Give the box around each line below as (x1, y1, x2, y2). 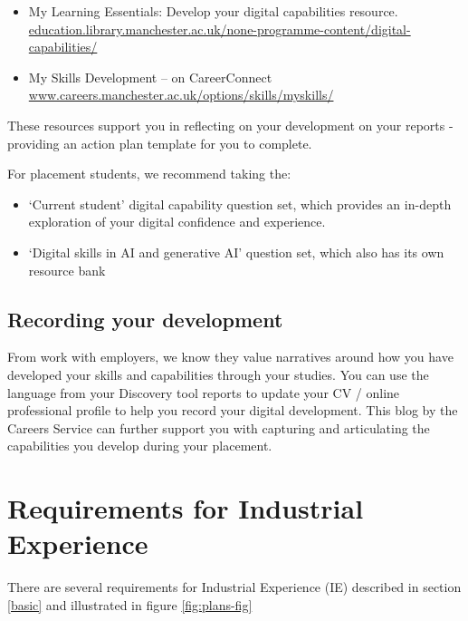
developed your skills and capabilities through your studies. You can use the (7, 364, 429, 383)
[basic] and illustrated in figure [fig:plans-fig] (7, 595, 253, 614)
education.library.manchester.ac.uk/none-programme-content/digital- (28, 19, 411, 38)
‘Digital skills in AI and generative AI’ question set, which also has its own (28, 242, 444, 261)
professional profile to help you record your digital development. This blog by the (7, 401, 458, 420)
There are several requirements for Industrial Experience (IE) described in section (7, 577, 462, 597)
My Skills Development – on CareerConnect (28, 67, 272, 86)
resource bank (28, 260, 106, 279)
